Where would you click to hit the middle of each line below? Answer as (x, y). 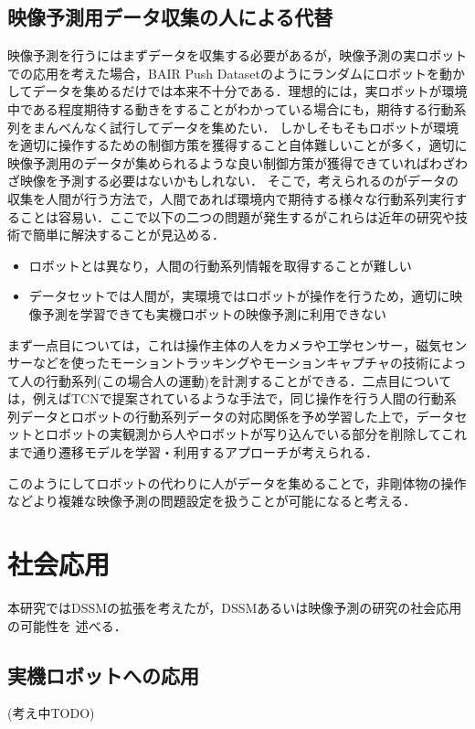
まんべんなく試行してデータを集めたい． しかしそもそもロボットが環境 (245, 127)
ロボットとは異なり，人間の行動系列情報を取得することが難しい (220, 265)
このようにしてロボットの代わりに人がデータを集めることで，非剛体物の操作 (237, 482)
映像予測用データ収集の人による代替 (170, 17)
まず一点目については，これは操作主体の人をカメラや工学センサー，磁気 (225, 344)
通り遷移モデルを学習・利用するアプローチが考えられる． (205, 452)
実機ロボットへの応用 (103, 675)
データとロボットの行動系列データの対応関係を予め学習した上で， (218, 416)
